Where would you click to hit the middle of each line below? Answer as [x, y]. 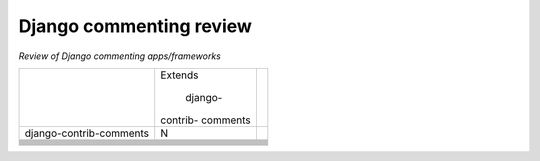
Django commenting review [135, 26]
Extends [179, 75]
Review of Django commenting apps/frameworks [120, 56]
